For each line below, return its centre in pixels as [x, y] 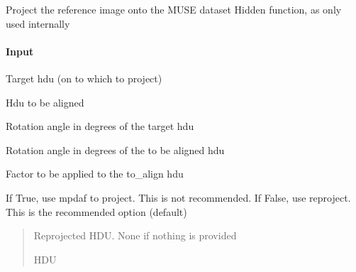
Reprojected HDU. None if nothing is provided [135, 235]
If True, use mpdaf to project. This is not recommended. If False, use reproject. [178, 197]
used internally [38, 23]
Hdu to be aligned [45, 102]
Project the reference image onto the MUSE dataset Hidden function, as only [174, 9]
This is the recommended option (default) [96, 211]
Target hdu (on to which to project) [84, 78]
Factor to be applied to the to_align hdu [95, 174]
